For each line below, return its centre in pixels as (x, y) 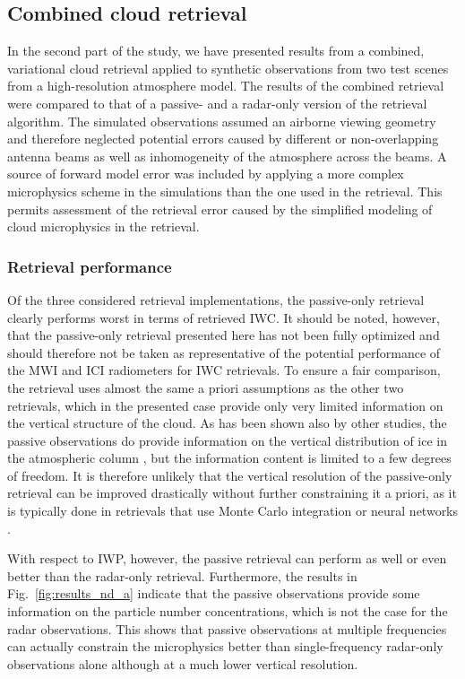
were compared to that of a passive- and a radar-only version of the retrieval (217, 103)
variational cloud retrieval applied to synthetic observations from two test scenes (228, 68)
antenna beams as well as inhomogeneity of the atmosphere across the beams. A (227, 156)
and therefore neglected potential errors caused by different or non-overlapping (223, 139)
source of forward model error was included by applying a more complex (206, 174)
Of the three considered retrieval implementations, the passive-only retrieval (216, 299)
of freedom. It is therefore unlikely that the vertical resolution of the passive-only (230, 475)
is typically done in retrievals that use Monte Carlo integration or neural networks (233, 511)
